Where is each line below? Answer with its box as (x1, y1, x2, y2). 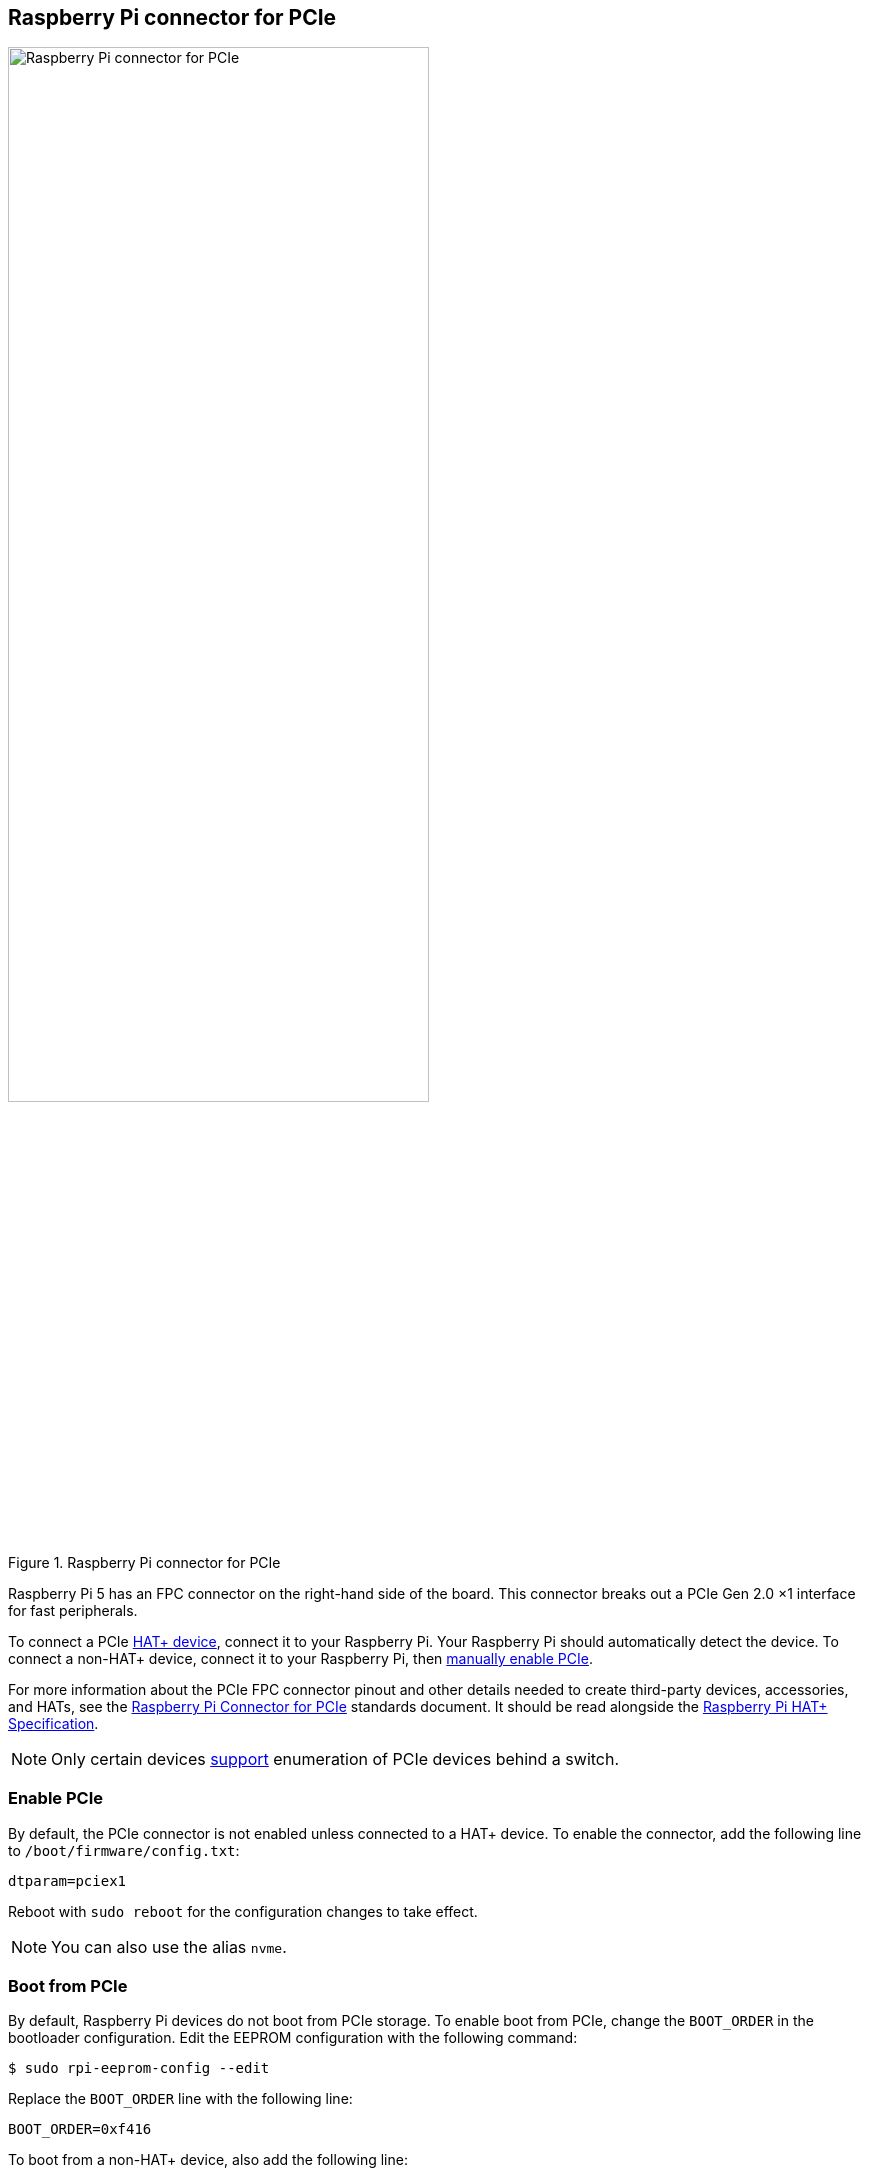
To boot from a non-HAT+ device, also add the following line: (8, 2151, 408, 2169)
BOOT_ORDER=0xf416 (8, 2121, 152, 2138)
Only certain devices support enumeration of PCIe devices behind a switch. (51, 1748, 620, 1769)
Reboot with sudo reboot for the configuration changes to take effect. (8, 1902, 478, 1920)
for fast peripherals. (8, 1601, 138, 1619)
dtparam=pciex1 (8, 1872, 127, 1889)
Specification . (8, 1714, 99, 1732)
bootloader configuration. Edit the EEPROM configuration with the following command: (8, 2029, 578, 2047)
